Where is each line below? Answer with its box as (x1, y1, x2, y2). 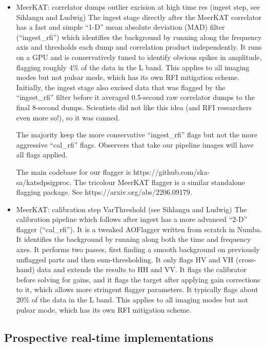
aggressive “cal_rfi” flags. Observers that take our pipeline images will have (16, 139, 254, 150)
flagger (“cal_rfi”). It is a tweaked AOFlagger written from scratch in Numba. (16, 223, 262, 234)
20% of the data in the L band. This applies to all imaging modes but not (16, 294, 249, 305)
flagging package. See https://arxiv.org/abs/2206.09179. (16, 187, 192, 197)
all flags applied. (16, 149, 68, 160)
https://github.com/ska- (133, 166, 210, 177)
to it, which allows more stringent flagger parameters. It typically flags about (16, 284, 258, 295)
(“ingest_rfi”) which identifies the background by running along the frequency (16, 31, 262, 42)
